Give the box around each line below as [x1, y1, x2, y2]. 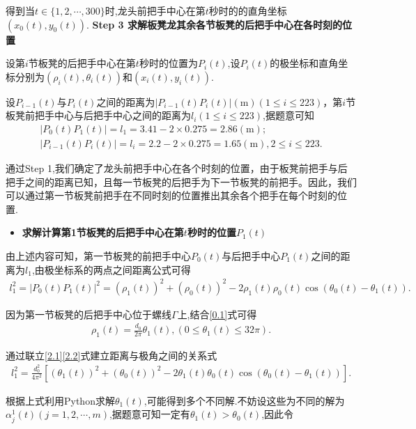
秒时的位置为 [139, 56, 198, 70]
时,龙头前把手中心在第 [105, 3, 206, 17]
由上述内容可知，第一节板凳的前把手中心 [6, 249, 191, 263]
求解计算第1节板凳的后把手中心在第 [22, 225, 184, 240]
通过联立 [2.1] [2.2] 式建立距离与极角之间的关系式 [6, 348, 217, 362]
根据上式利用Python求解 [6, 393, 115, 407]
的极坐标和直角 [270, 56, 339, 70]
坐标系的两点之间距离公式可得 [54, 262, 191, 276]
